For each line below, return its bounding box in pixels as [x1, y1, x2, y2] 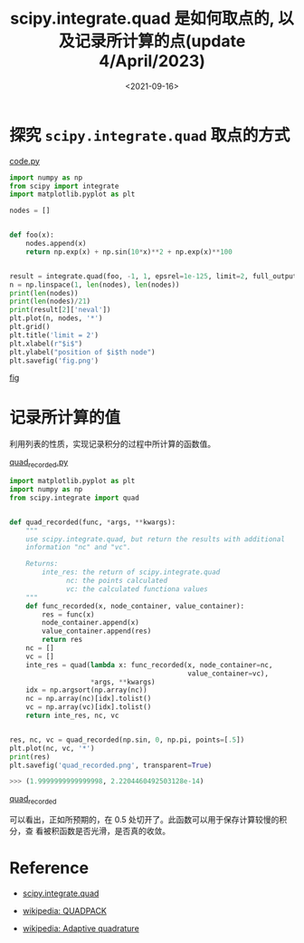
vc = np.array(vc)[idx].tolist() [25, 703, 152, 712]
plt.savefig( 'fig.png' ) [9, 355, 100, 365]
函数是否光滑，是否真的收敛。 [58, 826, 170, 837]
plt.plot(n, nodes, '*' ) [9, 314, 103, 323]
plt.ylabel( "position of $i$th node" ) [9, 347, 156, 356]
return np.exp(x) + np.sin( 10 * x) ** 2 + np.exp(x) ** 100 [25, 247, 233, 257]
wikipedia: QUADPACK [22, 906, 107, 917]
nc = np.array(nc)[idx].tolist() [25, 695, 152, 704]
